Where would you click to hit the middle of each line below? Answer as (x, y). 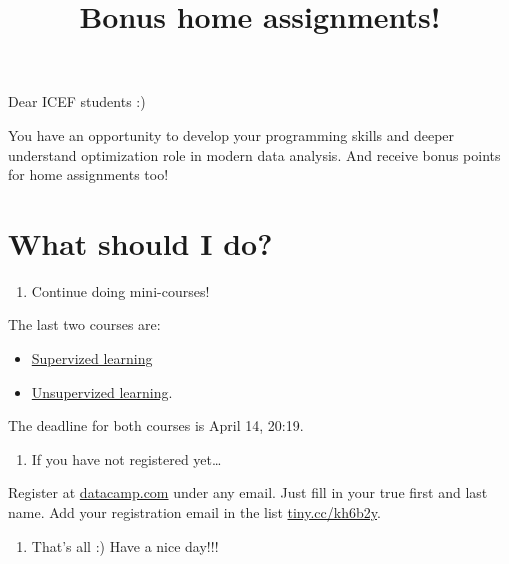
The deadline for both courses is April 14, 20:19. (156, 425)
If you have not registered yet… (126, 458)
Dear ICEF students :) (77, 101)
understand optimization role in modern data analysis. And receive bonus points (254, 154)
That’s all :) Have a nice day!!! (125, 545)
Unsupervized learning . (102, 391)
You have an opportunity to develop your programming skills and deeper (231, 134)
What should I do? (140, 242)
